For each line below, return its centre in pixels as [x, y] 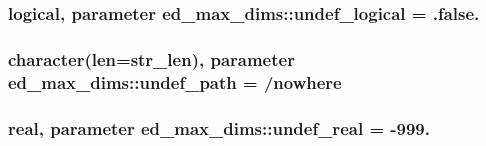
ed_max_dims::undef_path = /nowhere [175, 81]
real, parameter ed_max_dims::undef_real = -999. [219, 127]
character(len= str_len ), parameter [151, 58]
